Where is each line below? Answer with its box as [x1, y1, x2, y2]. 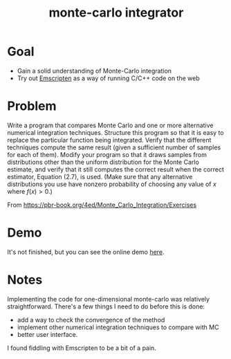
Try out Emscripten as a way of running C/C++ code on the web [17, 74, 201, 82]
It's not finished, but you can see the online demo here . [7, 248, 165, 256]
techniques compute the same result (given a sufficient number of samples [7, 143, 221, 151]
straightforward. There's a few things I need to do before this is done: [7, 302, 205, 311]
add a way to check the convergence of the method [17, 315, 165, 324]
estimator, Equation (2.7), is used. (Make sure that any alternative [7, 172, 193, 181]
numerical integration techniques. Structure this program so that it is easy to [7, 128, 224, 136]
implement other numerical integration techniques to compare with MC [17, 323, 219, 331]
